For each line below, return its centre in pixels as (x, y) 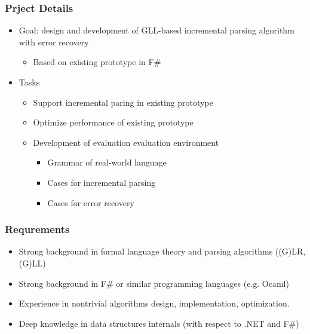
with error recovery (54, 42)
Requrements (37, 229)
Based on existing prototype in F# (97, 62)
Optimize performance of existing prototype (113, 122)
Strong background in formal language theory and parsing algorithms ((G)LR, (162, 251)
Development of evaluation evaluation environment (126, 142)
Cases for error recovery (91, 202)
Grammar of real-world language (107, 162)
